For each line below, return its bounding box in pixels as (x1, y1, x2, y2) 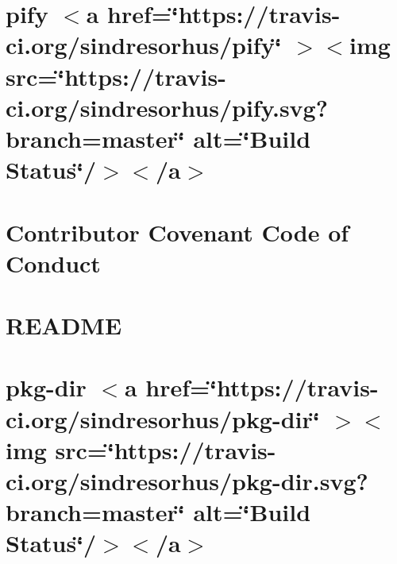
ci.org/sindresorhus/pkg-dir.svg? (6, 465, 368, 496)
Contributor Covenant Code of (6, 215, 349, 248)
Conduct (6, 246, 101, 279)
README (6, 309, 122, 342)
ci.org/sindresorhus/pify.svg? (6, 91, 328, 123)
